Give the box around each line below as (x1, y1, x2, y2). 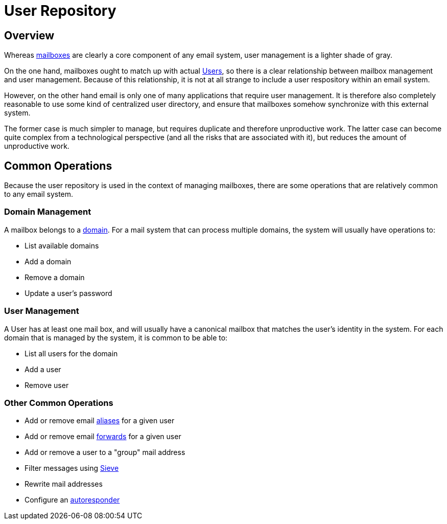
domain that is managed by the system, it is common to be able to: (4, 333, 228, 342)
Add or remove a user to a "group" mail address (25, 448, 185, 457)
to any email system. (4, 190, 74, 199)
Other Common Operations (4, 397, 113, 408)
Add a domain (25, 257, 72, 266)
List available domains (25, 241, 99, 250)
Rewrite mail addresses (25, 480, 103, 489)
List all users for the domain (25, 349, 118, 358)
